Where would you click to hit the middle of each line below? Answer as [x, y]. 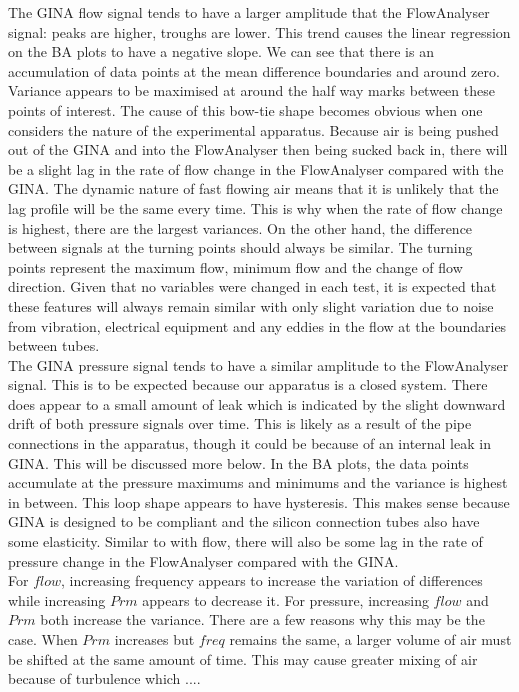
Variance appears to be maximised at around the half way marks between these [251, 90]
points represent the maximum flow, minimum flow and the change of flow [235, 266]
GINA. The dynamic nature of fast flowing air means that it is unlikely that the [253, 188]
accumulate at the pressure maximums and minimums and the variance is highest [258, 482]
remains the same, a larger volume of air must [370, 639]
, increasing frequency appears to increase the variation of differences [272, 580]
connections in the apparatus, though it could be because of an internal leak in [249, 443]
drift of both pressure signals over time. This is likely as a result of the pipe [240, 423]
